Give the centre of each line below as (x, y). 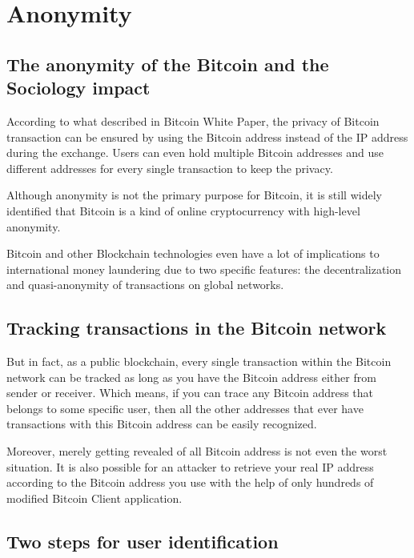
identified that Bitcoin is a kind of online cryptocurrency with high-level (183, 210)
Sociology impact (78, 88)
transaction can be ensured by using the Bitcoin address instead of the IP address (207, 136)
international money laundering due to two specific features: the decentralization (204, 269)
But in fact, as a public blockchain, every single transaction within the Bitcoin (199, 361)
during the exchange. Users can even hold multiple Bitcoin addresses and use (195, 153)
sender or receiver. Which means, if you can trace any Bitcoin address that (190, 393)
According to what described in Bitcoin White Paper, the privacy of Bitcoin (193, 120)
